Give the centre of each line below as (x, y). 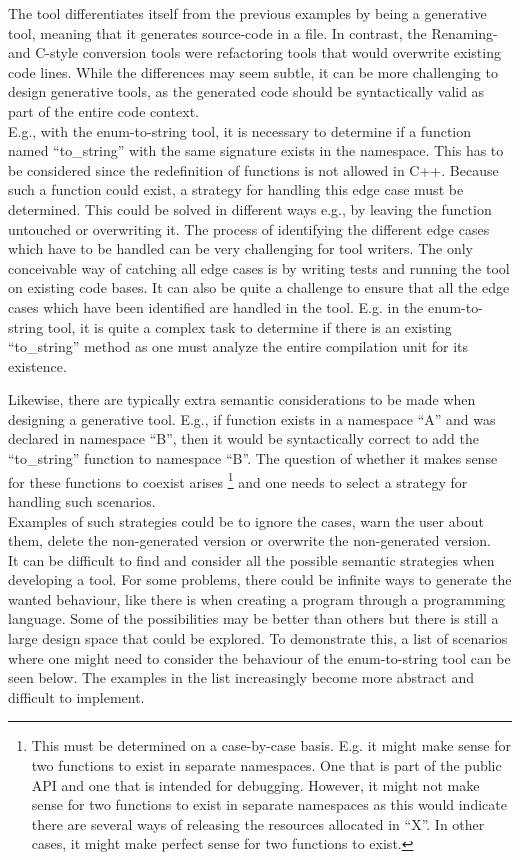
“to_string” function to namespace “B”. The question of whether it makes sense (253, 458)
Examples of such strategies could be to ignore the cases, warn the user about (246, 520)
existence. (37, 365)
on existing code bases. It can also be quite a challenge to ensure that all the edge (259, 287)
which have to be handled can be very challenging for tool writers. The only (240, 248)
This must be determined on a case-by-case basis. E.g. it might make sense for (271, 745)
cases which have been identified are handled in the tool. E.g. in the (216, 306)
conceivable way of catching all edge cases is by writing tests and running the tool (259, 267)
